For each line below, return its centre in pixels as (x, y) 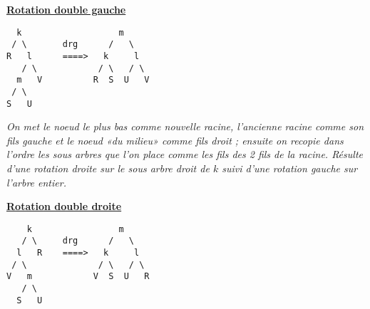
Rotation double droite (64, 206)
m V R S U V (83, 80)
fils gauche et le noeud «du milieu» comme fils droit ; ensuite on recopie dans (175, 140)
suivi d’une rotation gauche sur (290, 168)
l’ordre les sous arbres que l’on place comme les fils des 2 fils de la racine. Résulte (185, 154)
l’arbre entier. (36, 182)
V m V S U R (78, 277)
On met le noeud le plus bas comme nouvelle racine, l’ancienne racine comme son (185, 126)
